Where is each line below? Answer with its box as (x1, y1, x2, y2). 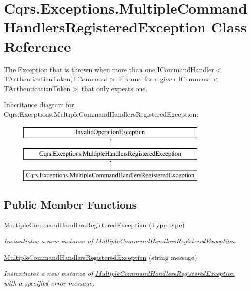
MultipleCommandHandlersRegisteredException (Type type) (4, 219, 185, 229)
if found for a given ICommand (119, 74, 211, 84)
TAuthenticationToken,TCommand (4, 74, 108, 84)
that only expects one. (81, 83, 148, 93)
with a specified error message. (4, 278, 94, 288)
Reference (4, 36, 71, 56)
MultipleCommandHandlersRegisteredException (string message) (4, 252, 197, 262)
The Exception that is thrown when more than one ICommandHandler (4, 64, 214, 74)
